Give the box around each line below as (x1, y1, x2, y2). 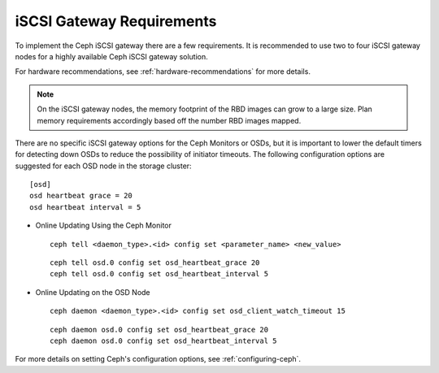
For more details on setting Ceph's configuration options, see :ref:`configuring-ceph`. (15, 354, 301, 364)
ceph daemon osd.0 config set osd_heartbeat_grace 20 (50, 325, 268, 334)
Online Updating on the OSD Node (35, 287, 150, 297)
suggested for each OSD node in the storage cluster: (15, 161, 192, 171)
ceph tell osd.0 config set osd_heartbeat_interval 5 (50, 269, 268, 279)
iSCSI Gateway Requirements (15, 12, 217, 30)
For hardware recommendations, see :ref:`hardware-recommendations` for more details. (15, 67, 311, 76)
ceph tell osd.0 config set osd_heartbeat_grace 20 (50, 258, 260, 267)
